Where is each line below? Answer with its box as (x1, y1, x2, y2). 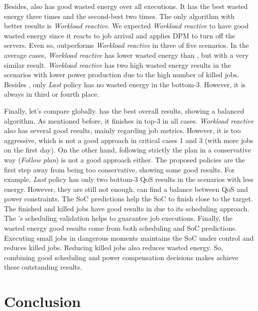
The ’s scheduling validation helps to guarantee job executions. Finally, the (4, 213, 233, 223)
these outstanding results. (4, 262, 82, 272)
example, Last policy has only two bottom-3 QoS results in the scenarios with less (4, 174, 254, 184)
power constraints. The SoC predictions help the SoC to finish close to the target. (4, 193, 253, 204)
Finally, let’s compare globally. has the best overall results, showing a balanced (4, 105, 245, 116)
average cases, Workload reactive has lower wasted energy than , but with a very (4, 49, 249, 60)
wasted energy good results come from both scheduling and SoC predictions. (4, 223, 237, 233)
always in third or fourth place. (4, 89, 99, 99)
